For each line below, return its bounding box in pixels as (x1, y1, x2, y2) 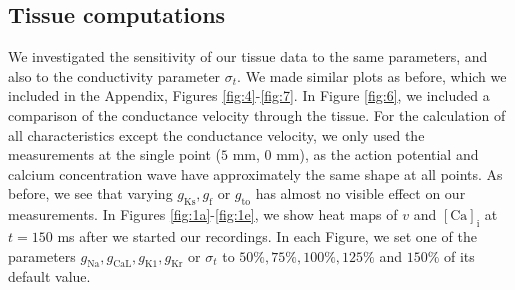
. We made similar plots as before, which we (237, 65, 507, 86)
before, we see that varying (8, 183, 173, 204)
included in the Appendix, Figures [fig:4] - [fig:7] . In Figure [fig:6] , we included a (8, 85, 490, 106)
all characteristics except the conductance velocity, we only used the (8, 124, 425, 145)
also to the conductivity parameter (8, 65, 221, 86)
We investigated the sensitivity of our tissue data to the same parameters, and (8, 46, 488, 67)
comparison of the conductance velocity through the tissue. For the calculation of (8, 104, 506, 125)
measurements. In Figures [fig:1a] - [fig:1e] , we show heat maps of (8, 204, 398, 225)
